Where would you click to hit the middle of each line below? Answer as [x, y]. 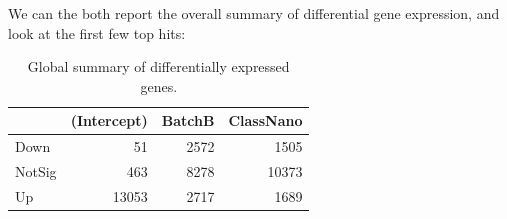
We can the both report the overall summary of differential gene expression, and [254, 13]
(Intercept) [109, 120]
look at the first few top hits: [97, 32]
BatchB [188, 120]
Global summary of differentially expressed [158, 66]
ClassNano [265, 120]
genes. [159, 85]
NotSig [36, 171]
